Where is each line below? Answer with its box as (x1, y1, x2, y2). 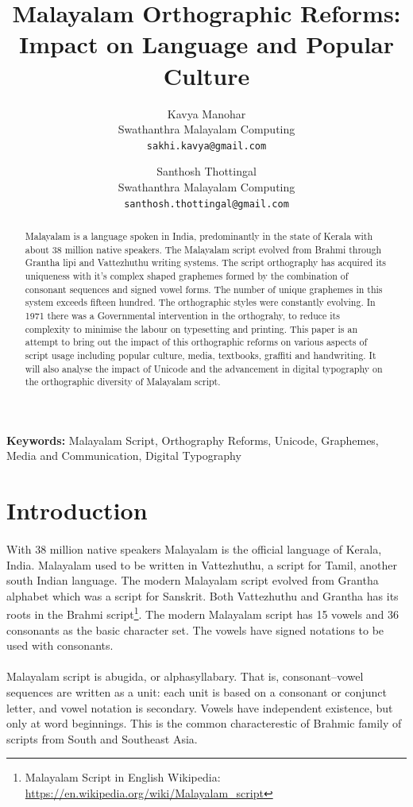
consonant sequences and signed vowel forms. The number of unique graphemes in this (25, 282, 383, 295)
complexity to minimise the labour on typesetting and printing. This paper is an (25, 322, 358, 335)
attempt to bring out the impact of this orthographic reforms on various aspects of (25, 335, 368, 349)
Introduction (6, 494, 148, 527)
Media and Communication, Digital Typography (6, 447, 241, 464)
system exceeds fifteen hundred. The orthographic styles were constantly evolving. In (25, 295, 376, 309)
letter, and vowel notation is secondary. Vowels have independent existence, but (6, 699, 393, 716)
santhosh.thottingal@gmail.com (124, 198, 289, 210)
